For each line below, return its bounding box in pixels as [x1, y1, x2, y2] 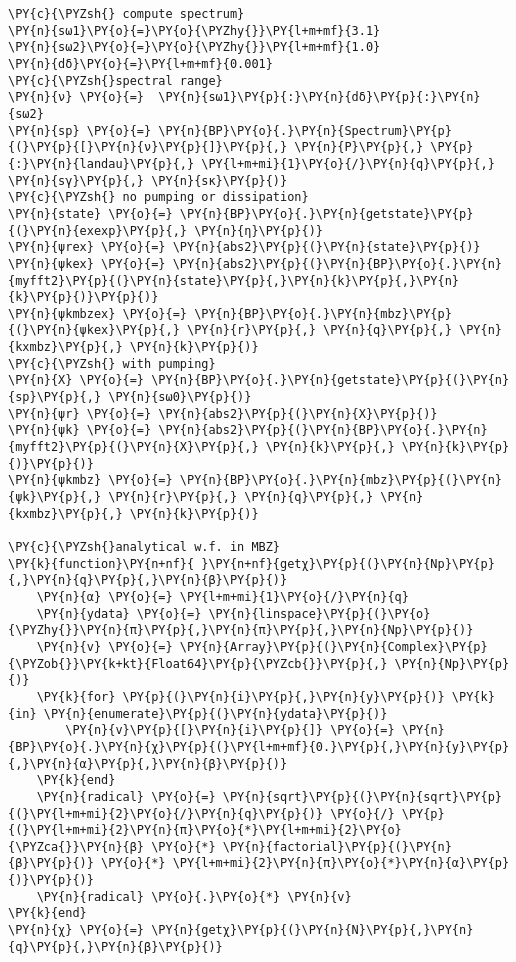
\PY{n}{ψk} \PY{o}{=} [8, 423, 152, 438]
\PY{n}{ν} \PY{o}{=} [8, 90, 145, 105]
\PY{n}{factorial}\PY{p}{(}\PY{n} [222, 839, 452, 854]
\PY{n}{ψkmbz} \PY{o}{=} [8, 473, 173, 488]
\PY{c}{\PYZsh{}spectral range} [8, 73, 223, 88]
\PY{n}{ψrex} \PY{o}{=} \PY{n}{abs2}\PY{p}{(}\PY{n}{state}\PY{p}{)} [8, 240, 481, 255]
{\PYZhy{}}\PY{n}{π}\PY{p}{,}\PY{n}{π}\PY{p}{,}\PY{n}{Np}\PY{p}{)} [8, 623, 474, 638]
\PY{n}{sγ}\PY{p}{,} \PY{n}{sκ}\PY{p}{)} [8, 173, 288, 188]
